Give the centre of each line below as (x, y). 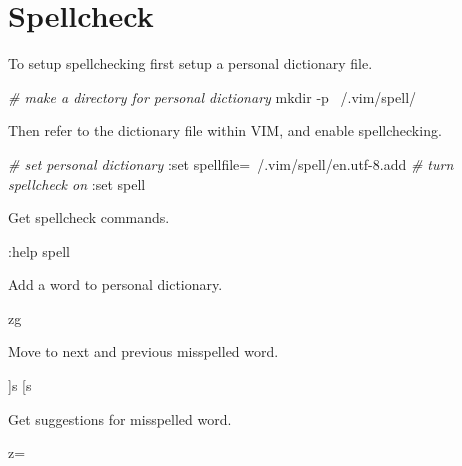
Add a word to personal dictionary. (115, 284)
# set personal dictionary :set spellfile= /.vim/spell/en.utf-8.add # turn (231, 163)
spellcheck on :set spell (77, 183)
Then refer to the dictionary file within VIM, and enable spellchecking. (225, 130)
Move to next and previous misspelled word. (143, 351)
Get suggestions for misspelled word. (120, 418)
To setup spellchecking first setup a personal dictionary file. (190, 63)
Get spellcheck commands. (89, 217)
